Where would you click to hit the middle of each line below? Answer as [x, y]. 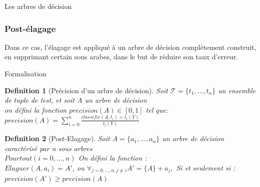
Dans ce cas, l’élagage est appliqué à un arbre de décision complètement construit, [130, 47]
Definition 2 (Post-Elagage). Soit [57, 138]
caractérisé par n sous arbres [48, 148]
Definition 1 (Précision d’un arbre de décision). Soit [86, 90]
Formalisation [25, 73]
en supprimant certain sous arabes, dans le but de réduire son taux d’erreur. [121, 57]
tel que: [157, 109]
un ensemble [237, 90]
